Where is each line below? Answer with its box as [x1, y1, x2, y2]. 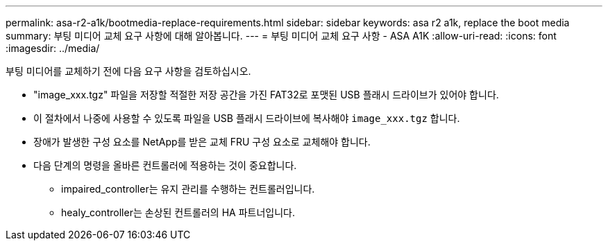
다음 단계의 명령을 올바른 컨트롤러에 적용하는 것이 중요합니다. [33, 159, 297, 171]
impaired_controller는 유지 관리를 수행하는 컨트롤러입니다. [61, 183, 315, 195]
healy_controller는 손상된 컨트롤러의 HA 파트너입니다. [61, 207, 295, 218]
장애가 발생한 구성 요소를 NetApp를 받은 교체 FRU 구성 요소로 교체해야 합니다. [33, 136, 371, 148]
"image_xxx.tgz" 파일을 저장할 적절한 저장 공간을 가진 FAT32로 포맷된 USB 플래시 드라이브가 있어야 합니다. [33, 89, 499, 100]
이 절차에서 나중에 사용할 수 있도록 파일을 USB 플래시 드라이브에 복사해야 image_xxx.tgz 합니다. [33, 112, 460, 124]
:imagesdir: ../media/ [6, 42, 100, 54]
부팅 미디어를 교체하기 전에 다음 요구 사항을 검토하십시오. [6, 65, 251, 77]
